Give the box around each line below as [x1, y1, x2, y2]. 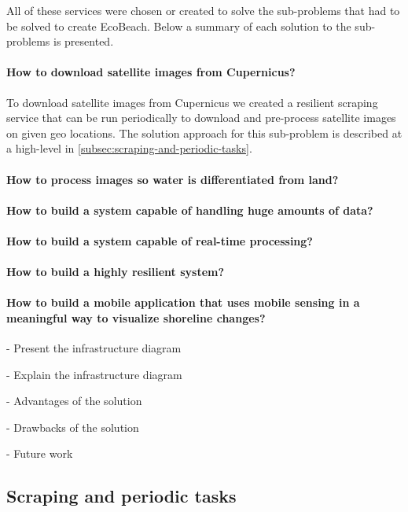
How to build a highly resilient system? [6, 263, 225, 280]
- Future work [6, 445, 73, 462]
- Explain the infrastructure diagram [6, 366, 182, 382]
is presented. [53, 33, 114, 50]
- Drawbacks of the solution [6, 418, 139, 435]
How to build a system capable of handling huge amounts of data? [6, 201, 373, 218]
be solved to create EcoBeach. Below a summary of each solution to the [6, 17, 351, 34]
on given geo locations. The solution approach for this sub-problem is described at [6, 124, 402, 141]
